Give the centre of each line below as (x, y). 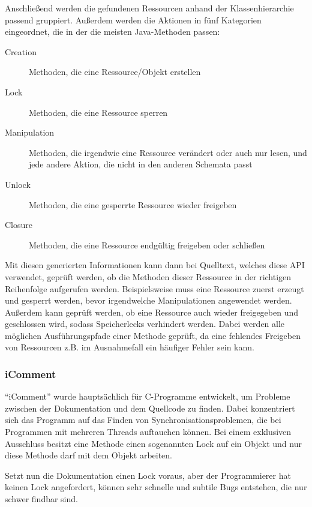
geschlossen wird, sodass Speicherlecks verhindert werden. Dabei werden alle (145, 324)
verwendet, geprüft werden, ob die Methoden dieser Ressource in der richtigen (148, 276)
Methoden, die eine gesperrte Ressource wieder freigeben (133, 204)
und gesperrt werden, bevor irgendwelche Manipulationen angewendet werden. (148, 300)
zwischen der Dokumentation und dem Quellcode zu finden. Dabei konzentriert (150, 408)
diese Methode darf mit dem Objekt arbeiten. (89, 455)
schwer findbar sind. (41, 499)
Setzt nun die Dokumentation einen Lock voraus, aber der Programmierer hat (148, 475)
